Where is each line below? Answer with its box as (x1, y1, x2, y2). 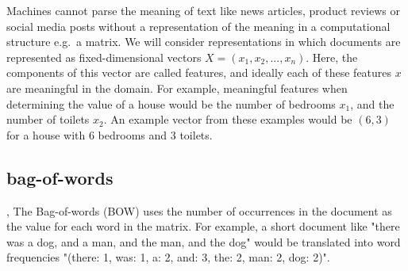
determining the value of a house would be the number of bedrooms (6, 95, 336, 112)
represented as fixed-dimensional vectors (6, 48, 202, 65)
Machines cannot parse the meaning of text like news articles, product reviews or (6, 2, 400, 18)
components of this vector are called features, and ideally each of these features (6, 64, 392, 81)
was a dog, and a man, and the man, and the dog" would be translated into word (6, 233, 401, 250)
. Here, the (306, 48, 358, 65)
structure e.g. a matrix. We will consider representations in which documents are (6, 33, 401, 50)
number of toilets (6, 111, 90, 128)
